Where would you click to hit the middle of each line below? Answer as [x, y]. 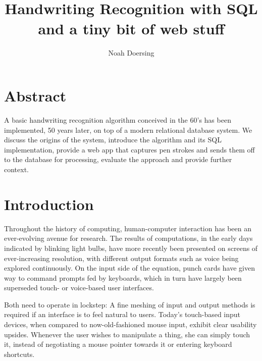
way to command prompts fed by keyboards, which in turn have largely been [123, 277]
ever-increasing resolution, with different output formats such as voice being [121, 258]
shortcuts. [19, 354]
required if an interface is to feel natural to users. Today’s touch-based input [122, 314]
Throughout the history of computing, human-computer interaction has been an [128, 228]
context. [16, 169]
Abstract [35, 96]
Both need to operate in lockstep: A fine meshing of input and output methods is [130, 304]
